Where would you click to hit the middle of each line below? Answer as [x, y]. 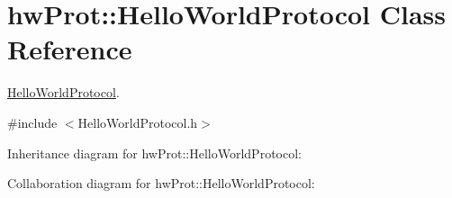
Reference [70, 49]
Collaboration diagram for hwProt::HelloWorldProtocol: [161, 183]
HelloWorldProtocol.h [138, 122]
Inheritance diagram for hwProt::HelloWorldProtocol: [154, 153]
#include [32, 122]
